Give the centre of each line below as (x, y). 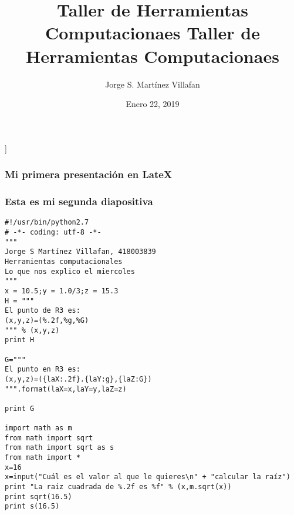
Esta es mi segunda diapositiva (79, 201)
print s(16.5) (32, 506)
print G (20, 408)
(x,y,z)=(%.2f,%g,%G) (47, 320)
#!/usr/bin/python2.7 (47, 223)
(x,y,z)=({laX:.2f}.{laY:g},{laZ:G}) (78, 379)
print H (20, 340)
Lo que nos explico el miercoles (70, 271)
